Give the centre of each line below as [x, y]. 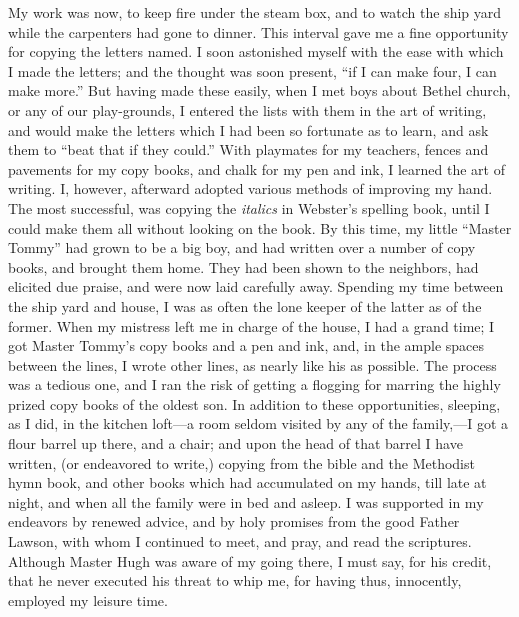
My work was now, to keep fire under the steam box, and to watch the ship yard [255, 12]
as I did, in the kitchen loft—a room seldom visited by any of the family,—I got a [258, 423]
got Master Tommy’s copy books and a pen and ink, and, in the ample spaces [246, 345]
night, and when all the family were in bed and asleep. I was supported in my [246, 501]
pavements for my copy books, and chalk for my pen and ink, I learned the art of [256, 168]
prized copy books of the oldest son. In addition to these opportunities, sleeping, [254, 403]
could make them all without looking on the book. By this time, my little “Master [260, 227]
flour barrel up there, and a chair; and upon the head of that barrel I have [235, 443]
